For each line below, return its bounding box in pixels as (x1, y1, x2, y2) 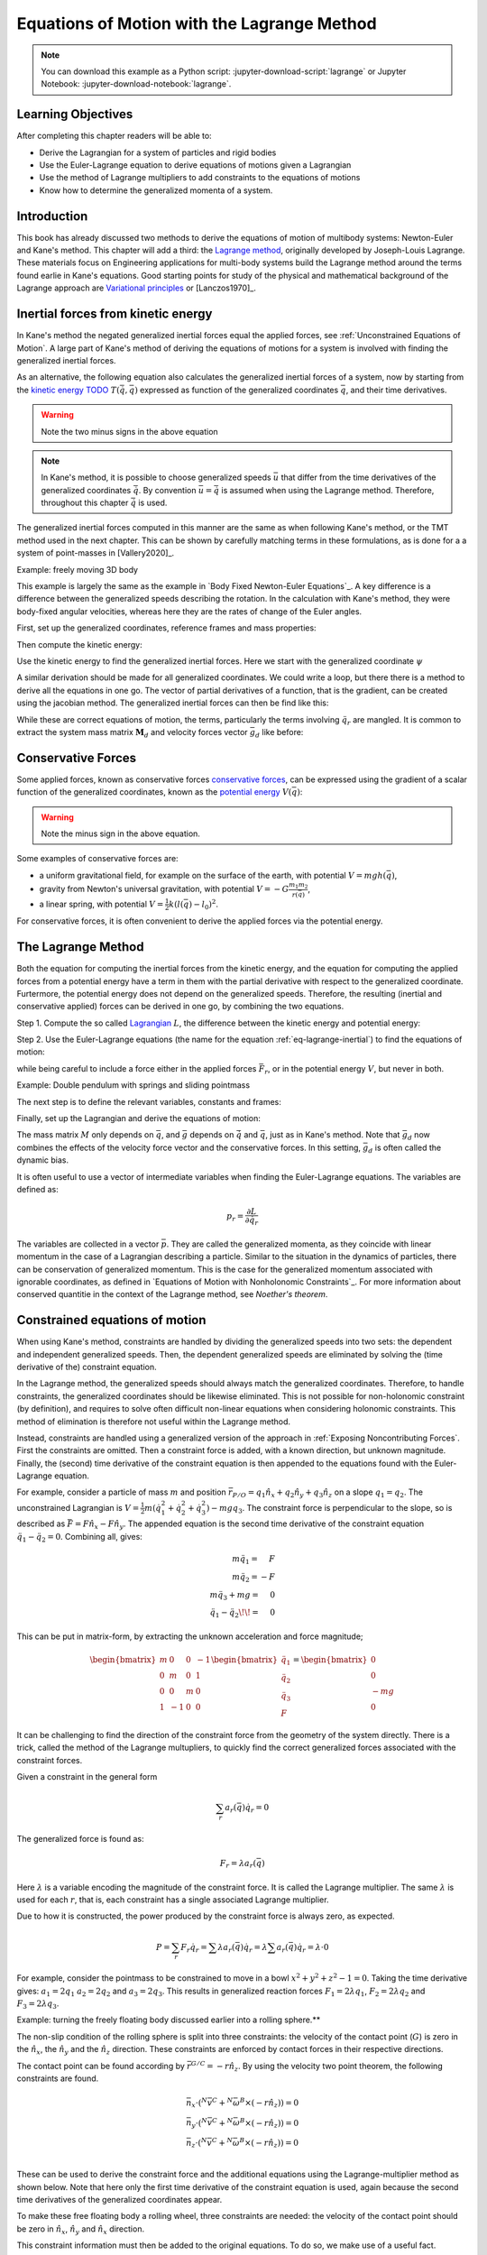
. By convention (138, 484, 197, 495)
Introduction (16, 208, 88, 224)
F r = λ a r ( (219, 1858, 257, 1871)
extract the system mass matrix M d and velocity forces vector (16, 726, 248, 740)
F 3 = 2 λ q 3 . (16, 1998, 60, 2011)
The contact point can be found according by (16, 2060, 185, 2071)
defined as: (16, 1183, 59, 1194)
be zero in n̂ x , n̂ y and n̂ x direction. (16, 2223, 144, 2236)
